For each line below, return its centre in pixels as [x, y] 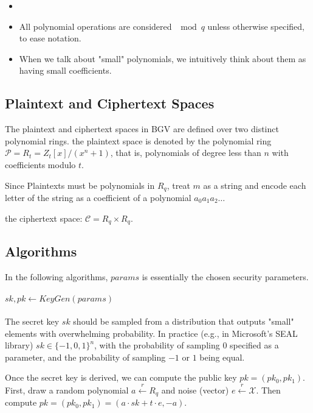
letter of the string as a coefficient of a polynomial [98, 197]
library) [19, 345]
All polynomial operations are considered [95, 26]
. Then [268, 390]
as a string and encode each [255, 185]
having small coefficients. [65, 70]
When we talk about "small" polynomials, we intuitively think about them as [163, 58]
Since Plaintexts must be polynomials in [80, 185]
